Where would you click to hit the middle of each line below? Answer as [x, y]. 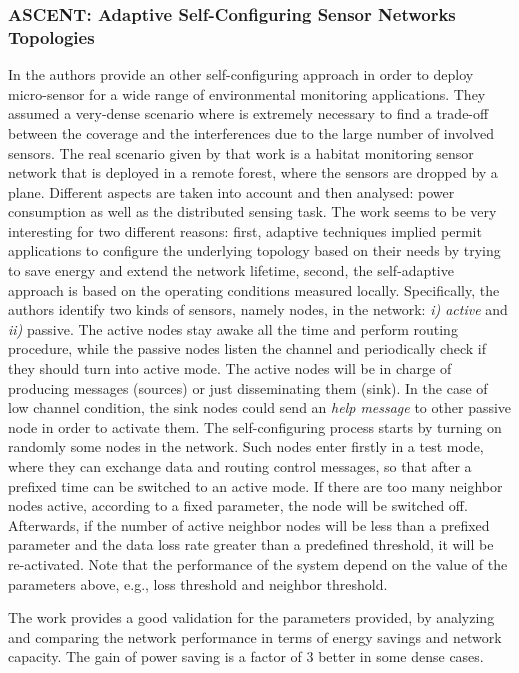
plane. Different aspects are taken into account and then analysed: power [231, 191]
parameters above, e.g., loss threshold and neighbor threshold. [198, 583]
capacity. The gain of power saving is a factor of [155, 656]
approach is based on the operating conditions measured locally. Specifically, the [254, 289]
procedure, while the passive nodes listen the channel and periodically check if [247, 348]
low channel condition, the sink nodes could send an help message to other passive [260, 407]
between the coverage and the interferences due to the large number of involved [251, 132]
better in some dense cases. [401, 656]
